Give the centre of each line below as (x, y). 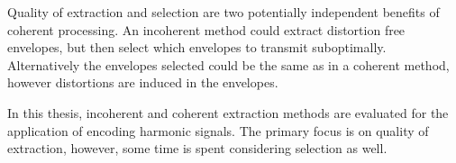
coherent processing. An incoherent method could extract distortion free (206, 29)
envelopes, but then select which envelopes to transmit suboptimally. (197, 47)
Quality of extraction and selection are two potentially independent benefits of (223, 12)
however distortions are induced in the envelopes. (143, 82)
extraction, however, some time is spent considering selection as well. (197, 148)
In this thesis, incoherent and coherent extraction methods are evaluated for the (228, 112)
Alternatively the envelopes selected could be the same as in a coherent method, (228, 64)
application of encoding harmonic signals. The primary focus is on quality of (218, 130)
